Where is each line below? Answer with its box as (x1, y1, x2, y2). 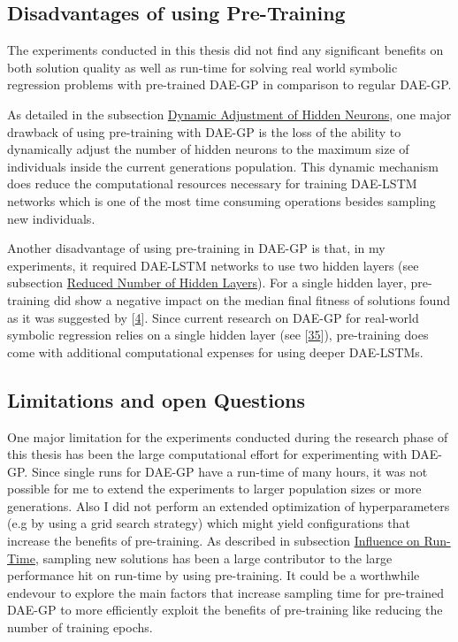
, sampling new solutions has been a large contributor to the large (34, 548, 393, 567)
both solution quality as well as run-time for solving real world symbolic (7, 57, 398, 76)
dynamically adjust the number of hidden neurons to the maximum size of (7, 140, 409, 158)
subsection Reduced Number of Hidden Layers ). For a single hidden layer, (7, 273, 407, 292)
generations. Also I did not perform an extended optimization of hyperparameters (7, 496, 450, 515)
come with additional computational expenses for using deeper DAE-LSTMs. (7, 342, 424, 361)
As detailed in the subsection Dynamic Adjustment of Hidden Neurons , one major (7, 104, 452, 123)
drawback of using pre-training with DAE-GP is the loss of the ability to (7, 122, 401, 141)
